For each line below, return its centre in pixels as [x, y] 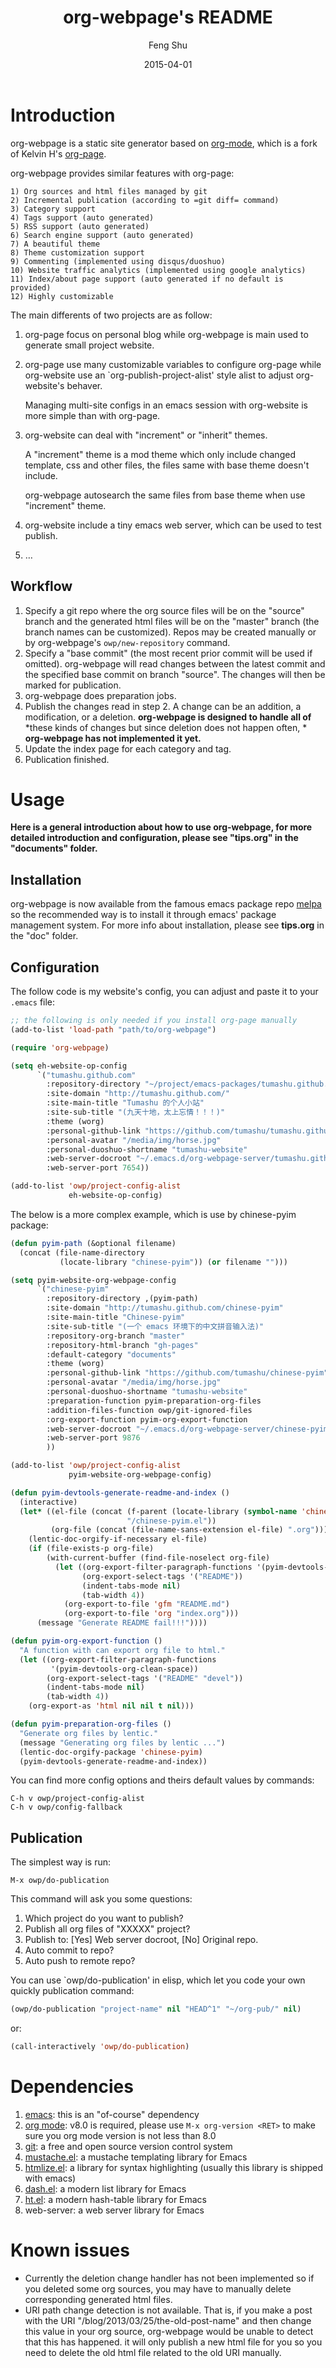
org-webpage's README [168, 17]
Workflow [41, 586]
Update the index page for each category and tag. [128, 748]
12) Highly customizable [62, 296]
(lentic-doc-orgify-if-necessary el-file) [118, 1539]
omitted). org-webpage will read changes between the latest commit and [175, 663]
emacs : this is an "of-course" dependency [112, 2114]
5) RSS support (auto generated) [80, 226]
